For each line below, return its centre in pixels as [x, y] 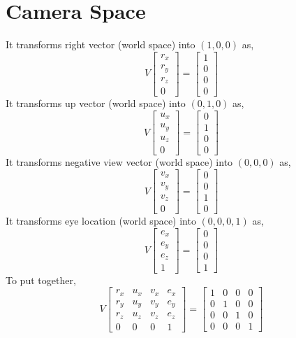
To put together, [41, 280]
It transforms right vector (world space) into [101, 44]
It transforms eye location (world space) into [101, 221]
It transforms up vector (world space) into [96, 103]
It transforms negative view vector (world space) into [119, 162]
